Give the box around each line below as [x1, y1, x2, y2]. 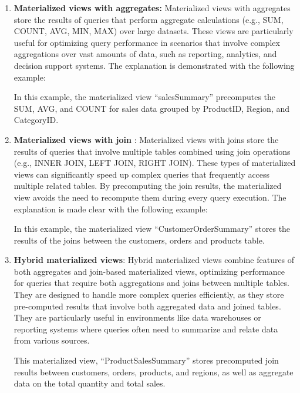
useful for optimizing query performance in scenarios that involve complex [14, 36, 280, 48]
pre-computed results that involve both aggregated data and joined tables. [14, 299, 281, 312]
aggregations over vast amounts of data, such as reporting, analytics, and [14, 48, 277, 60]
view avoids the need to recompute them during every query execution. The [14, 191, 286, 203]
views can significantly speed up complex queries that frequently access [14, 168, 270, 180]
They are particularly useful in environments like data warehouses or [14, 311, 261, 324]
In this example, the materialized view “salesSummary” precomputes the [14, 91, 276, 103]
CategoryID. [14, 114, 59, 126]
